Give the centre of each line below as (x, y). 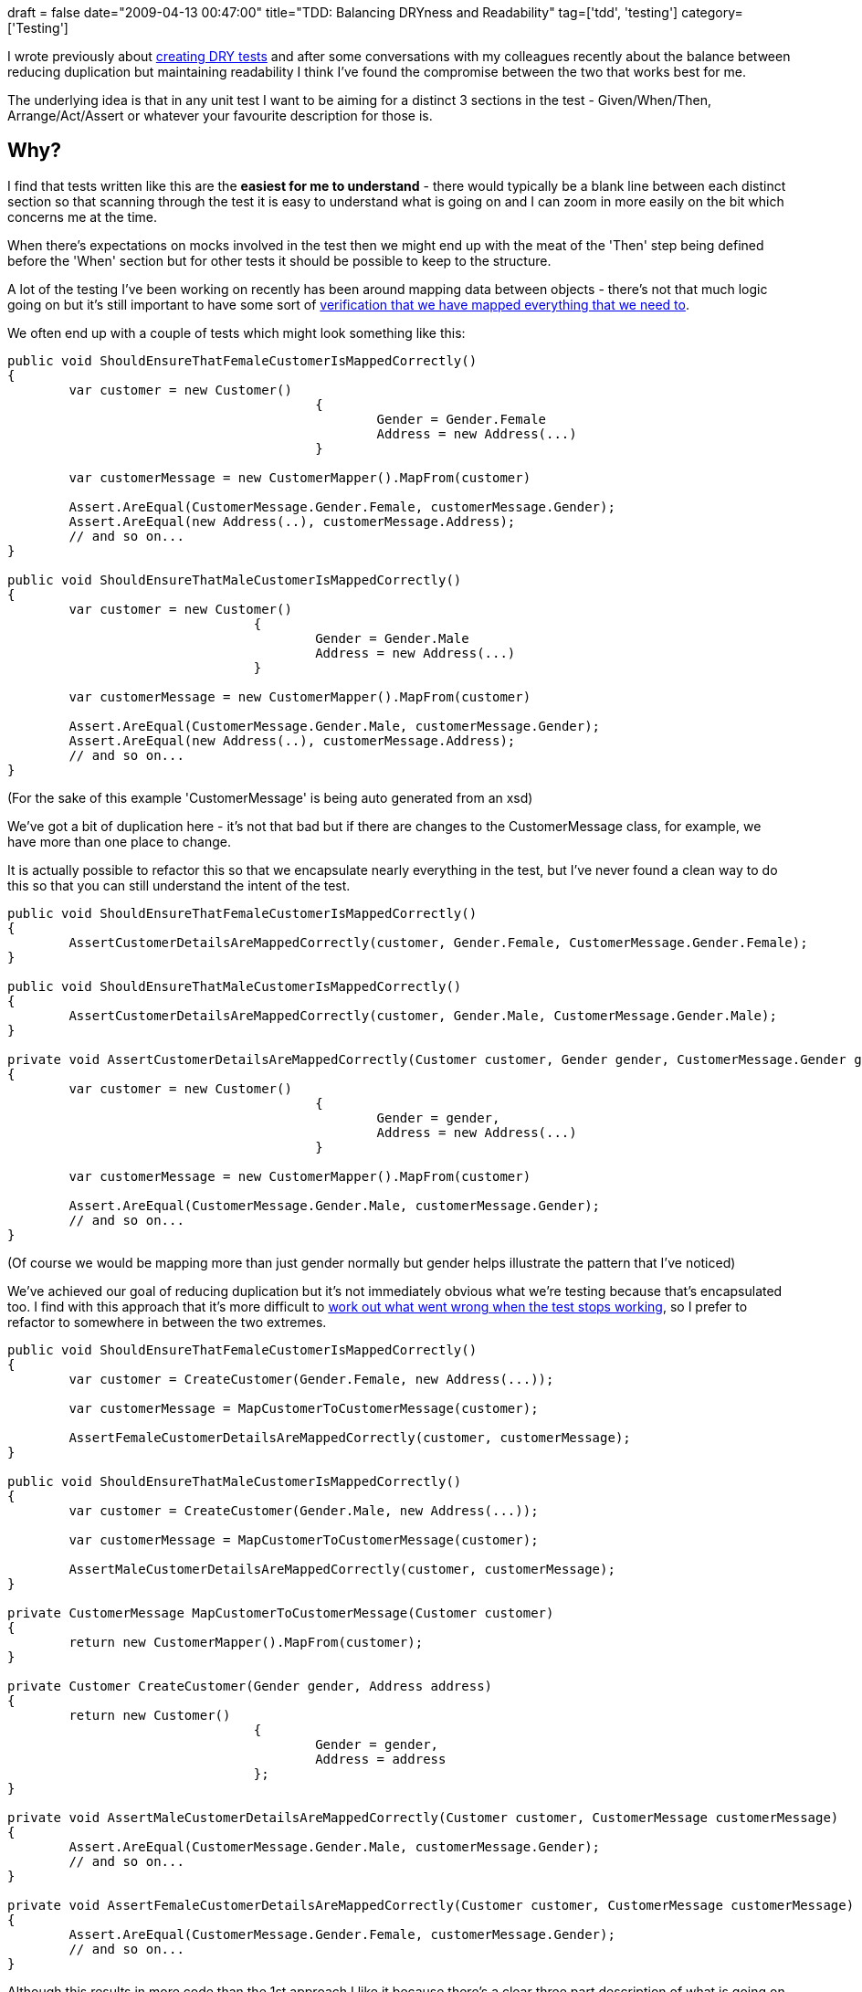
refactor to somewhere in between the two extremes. (167, 1322)
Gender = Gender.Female (462, 419)
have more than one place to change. (120, 841)
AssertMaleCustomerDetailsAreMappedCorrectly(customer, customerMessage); (342, 1569)
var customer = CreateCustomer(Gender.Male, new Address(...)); (304, 1510)
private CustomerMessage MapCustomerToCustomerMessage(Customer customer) (281, 1613)
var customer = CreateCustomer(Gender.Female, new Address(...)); (311, 1379)
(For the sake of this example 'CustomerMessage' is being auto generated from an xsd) (270, 797)
